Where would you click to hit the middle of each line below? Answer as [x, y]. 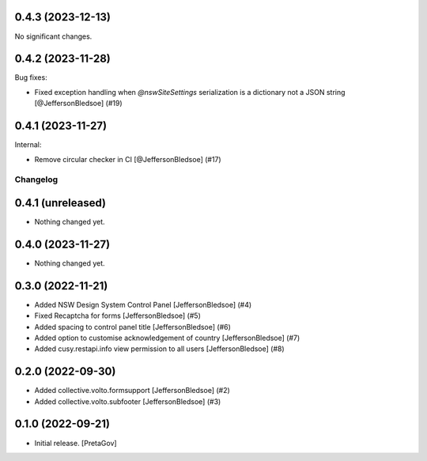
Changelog [36, 179]
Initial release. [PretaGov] [76, 443]
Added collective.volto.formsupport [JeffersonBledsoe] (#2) [132, 391]
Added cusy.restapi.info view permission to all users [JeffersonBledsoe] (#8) [159, 349]
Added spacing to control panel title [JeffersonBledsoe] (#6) [132, 327]
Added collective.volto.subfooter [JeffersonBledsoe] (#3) [128, 401]
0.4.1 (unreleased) [60, 203]
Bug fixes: [31, 77]
